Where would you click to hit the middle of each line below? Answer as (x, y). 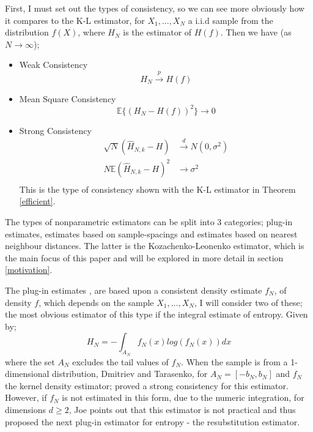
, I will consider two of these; (248, 302)
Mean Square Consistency (68, 98)
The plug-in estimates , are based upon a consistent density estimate (134, 290)
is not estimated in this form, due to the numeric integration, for (183, 397)
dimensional (27, 374)
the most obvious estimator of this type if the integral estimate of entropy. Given (156, 314)
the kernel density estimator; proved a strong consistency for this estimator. (147, 385)
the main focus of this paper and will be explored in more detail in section (144, 257)
